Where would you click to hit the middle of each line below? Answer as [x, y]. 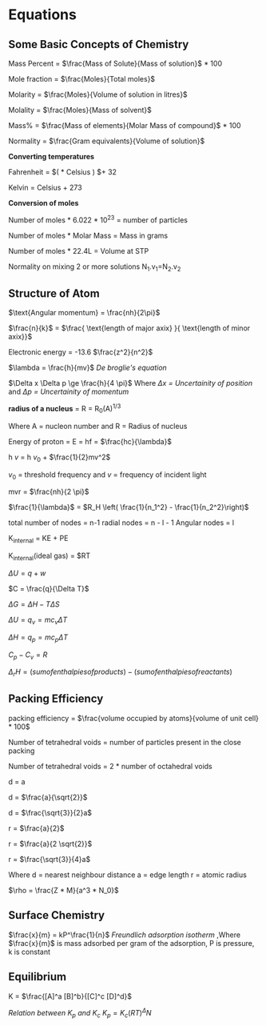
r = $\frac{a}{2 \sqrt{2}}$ [50, 844]
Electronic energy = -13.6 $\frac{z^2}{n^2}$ [81, 352]
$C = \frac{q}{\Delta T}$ [49, 588]
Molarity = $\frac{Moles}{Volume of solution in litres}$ [98, 94]
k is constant [29, 952]
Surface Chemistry [57, 915]
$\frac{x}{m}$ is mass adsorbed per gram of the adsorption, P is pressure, [131, 943]
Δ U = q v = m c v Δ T [38, 620]
